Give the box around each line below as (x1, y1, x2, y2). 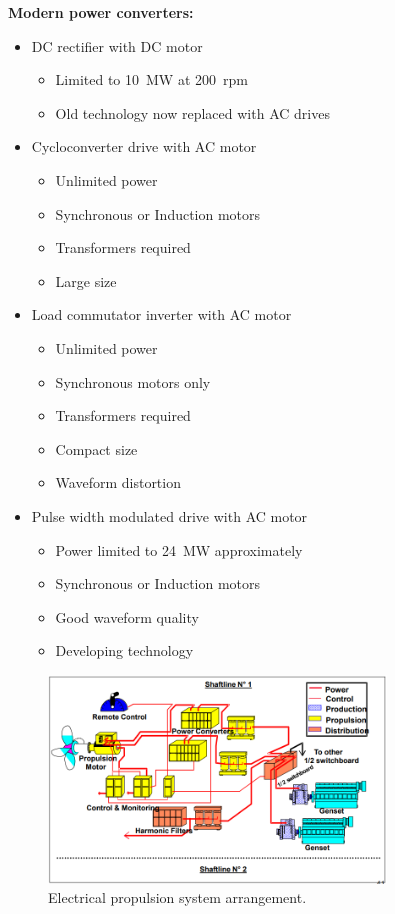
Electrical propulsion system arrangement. (48, 887, 307, 908)
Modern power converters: (8, 2, 194, 22)
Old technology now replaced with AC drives (55, 102, 330, 123)
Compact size (55, 438, 138, 459)
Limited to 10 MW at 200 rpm (55, 69, 248, 90)
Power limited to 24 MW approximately (55, 539, 303, 560)
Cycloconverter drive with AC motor (31, 136, 257, 157)
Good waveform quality (55, 606, 199, 627)
